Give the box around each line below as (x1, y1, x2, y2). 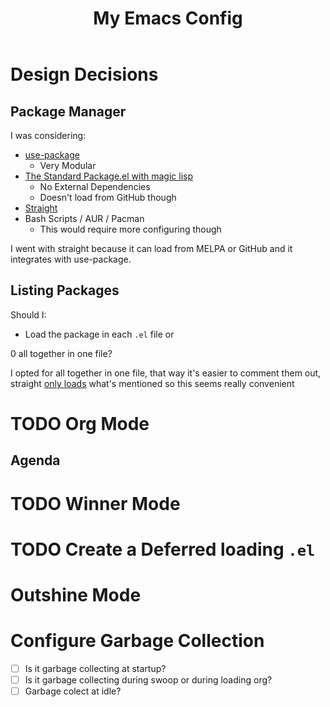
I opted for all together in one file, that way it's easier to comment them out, (10, 367, 322, 379)
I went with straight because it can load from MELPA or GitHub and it (10, 243, 293, 254)
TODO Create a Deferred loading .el (10, 538, 316, 561)
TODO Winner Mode (10, 492, 181, 515)
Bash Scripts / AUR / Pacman (24, 213, 145, 224)
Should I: (10, 308, 47, 321)
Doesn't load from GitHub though (39, 192, 177, 203)
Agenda (10, 452, 61, 469)
